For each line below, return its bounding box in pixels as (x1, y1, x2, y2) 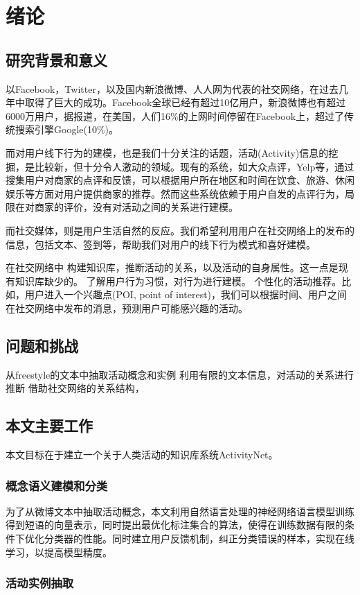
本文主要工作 (6, 415, 93, 436)
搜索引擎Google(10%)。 (15, 122, 119, 137)
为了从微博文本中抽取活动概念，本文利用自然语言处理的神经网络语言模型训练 (6, 503, 354, 518)
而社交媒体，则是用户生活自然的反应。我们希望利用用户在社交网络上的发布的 (6, 223, 354, 237)
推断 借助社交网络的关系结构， (6, 381, 145, 395)
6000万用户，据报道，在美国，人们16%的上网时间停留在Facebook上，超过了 (6, 108, 345, 123)
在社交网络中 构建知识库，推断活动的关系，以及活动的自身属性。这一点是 (6, 260, 339, 275)
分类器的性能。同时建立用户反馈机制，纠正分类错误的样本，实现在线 (44, 531, 354, 546)
